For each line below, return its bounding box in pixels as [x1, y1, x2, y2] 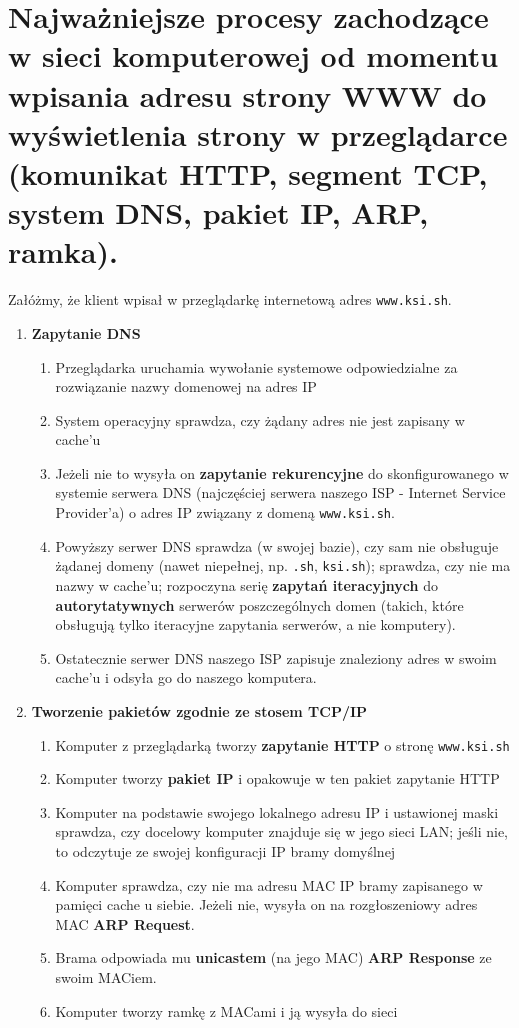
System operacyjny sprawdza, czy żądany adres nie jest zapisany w [55, 409, 465, 430]
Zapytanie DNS [31, 322, 141, 343]
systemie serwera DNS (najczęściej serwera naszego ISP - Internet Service [55, 482, 506, 503]
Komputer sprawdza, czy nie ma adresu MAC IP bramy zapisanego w [55, 874, 483, 895]
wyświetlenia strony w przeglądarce [8, 113, 508, 154]
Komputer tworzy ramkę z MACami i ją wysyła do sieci [55, 1000, 398, 1021]
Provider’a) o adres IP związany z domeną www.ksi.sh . [55, 502, 395, 523]
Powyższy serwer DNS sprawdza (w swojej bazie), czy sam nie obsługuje [55, 535, 499, 556]
